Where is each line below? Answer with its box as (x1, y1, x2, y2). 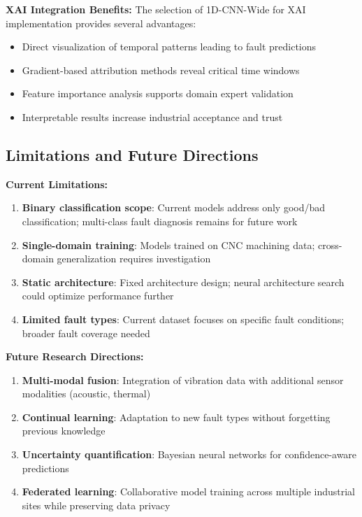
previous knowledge (22, 423, 106, 438)
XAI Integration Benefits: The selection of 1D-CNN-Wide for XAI (6, 2, 306, 16)
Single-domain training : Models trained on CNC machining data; (22, 237, 315, 252)
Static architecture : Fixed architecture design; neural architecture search (22, 274, 345, 289)
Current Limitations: (6, 176, 108, 191)
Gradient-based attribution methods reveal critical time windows (22, 62, 300, 77)
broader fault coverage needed (22, 325, 150, 340)
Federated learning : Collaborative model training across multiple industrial (22, 484, 356, 499)
